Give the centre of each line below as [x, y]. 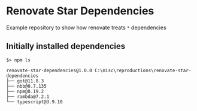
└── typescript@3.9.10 [34, 102]
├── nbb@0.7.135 [26, 86]
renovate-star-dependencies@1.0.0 [49, 70]
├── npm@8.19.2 [25, 91]
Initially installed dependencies [66, 46]
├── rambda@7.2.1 [28, 97]
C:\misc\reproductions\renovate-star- [143, 70]
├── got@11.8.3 [25, 81]
